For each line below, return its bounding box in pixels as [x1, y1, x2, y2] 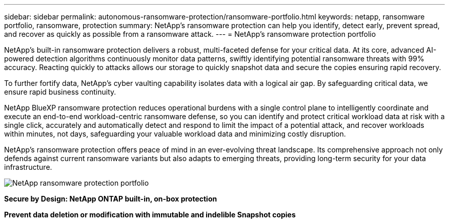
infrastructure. [4, 163, 52, 171]
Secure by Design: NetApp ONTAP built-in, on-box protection [4, 194, 217, 203]
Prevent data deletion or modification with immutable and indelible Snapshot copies [4, 210, 296, 219]
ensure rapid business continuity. [4, 87, 116, 96]
